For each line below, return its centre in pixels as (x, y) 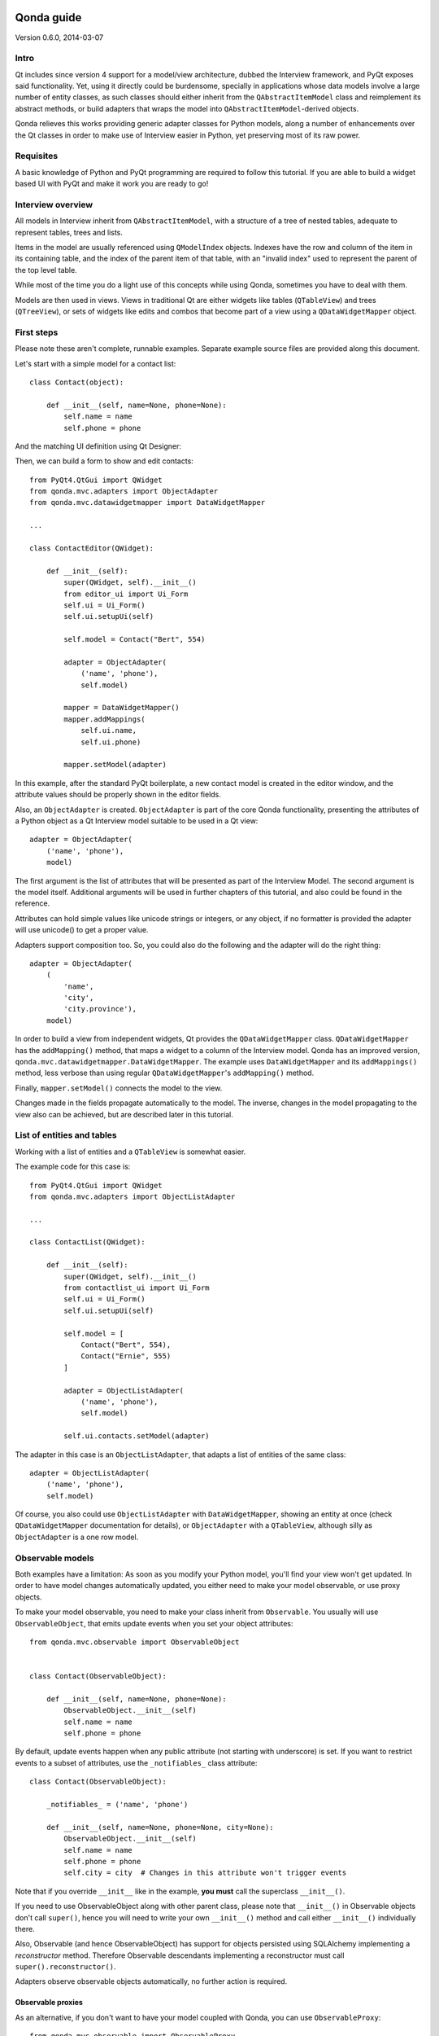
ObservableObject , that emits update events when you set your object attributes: (154, 1623)
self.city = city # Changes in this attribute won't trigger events (205, 1873)
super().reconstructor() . (65, 1967)
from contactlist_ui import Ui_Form (137, 1288)
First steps (37, 332)
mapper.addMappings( (104, 719)
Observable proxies (49, 2003)
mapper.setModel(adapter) (115, 765)
